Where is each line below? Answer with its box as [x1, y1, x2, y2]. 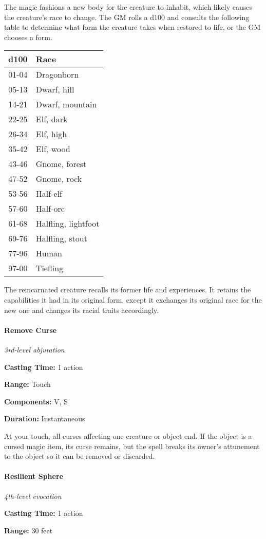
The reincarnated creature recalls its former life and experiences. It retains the [4, 284, 251, 295]
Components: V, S [4, 396, 68, 406]
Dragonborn [35, 68, 79, 81]
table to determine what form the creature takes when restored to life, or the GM [4, 22, 261, 32]
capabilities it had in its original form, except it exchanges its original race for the [4, 294, 262, 305]
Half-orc [35, 202, 65, 215]
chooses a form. [4, 31, 52, 42]
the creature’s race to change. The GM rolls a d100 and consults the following [4, 11, 250, 22]
